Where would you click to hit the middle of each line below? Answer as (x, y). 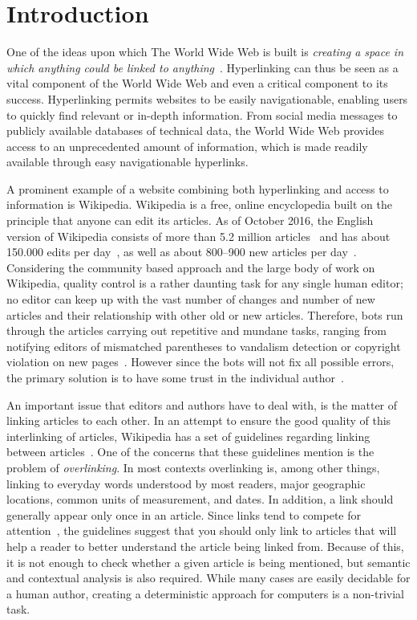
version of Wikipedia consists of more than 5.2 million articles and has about (198, 236)
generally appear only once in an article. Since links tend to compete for (184, 514)
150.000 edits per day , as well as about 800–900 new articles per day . (182, 252)
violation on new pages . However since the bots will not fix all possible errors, (200, 362)
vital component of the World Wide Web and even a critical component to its (197, 83)
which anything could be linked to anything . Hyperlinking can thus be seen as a (202, 67)
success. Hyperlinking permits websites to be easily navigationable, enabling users (207, 98)
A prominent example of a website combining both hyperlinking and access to (198, 188)
